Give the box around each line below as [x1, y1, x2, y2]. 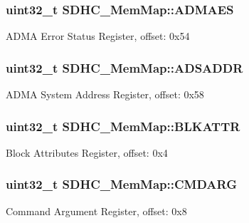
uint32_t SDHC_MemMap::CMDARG [6, 175, 237, 193]
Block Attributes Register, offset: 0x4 [6, 145, 168, 160]
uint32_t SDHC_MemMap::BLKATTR [6, 117, 240, 135]
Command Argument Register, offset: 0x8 [6, 203, 187, 218]
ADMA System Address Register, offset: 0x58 [6, 87, 204, 102]
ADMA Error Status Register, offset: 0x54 [6, 28, 190, 43]
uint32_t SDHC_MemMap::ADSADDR [6, 58, 243, 76]
